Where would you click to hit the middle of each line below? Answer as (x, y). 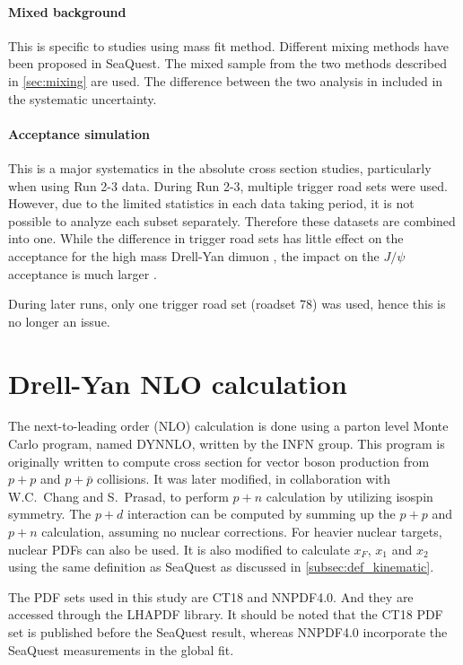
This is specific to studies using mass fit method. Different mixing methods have (228, 45)
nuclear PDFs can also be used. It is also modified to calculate (179, 549)
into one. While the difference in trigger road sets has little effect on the (206, 238)
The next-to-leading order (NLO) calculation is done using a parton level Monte (228, 426)
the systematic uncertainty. (83, 98)
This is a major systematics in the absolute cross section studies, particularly (220, 167)
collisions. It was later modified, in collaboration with (244, 479)
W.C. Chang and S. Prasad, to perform (118, 496)
